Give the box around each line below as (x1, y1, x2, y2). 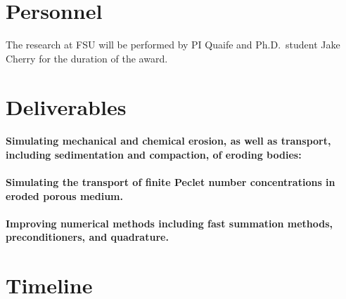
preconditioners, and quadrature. (6, 230, 169, 244)
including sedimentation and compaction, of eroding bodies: (6, 147, 302, 161)
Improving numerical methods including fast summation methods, (6, 215, 333, 230)
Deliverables (6, 92, 127, 121)
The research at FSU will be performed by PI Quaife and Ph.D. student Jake (6, 37, 340, 52)
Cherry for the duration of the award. (6, 51, 168, 65)
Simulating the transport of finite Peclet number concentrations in (6, 175, 335, 190)
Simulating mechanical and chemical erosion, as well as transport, (6, 133, 331, 148)
